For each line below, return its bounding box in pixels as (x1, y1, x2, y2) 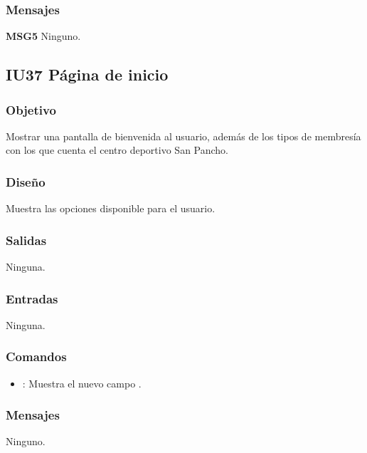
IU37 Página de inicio (6, 63, 169, 85)
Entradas (6, 289, 58, 307)
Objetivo (6, 100, 56, 118)
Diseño (6, 172, 46, 190)
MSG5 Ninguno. (6, 28, 81, 43)
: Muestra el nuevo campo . (22, 375, 142, 390)
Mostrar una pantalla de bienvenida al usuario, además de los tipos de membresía (6, 128, 361, 143)
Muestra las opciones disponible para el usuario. (6, 201, 216, 216)
